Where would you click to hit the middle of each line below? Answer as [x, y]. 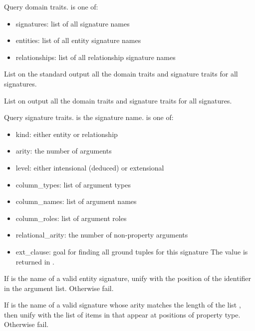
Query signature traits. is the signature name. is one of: [89, 117]
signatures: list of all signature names [73, 23]
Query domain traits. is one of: [51, 6]
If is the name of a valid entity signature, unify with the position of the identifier [128, 278]
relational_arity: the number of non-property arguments [102, 235]
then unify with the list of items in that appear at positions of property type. [122, 314]
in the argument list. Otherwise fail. [59, 288]
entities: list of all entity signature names [78, 40]
